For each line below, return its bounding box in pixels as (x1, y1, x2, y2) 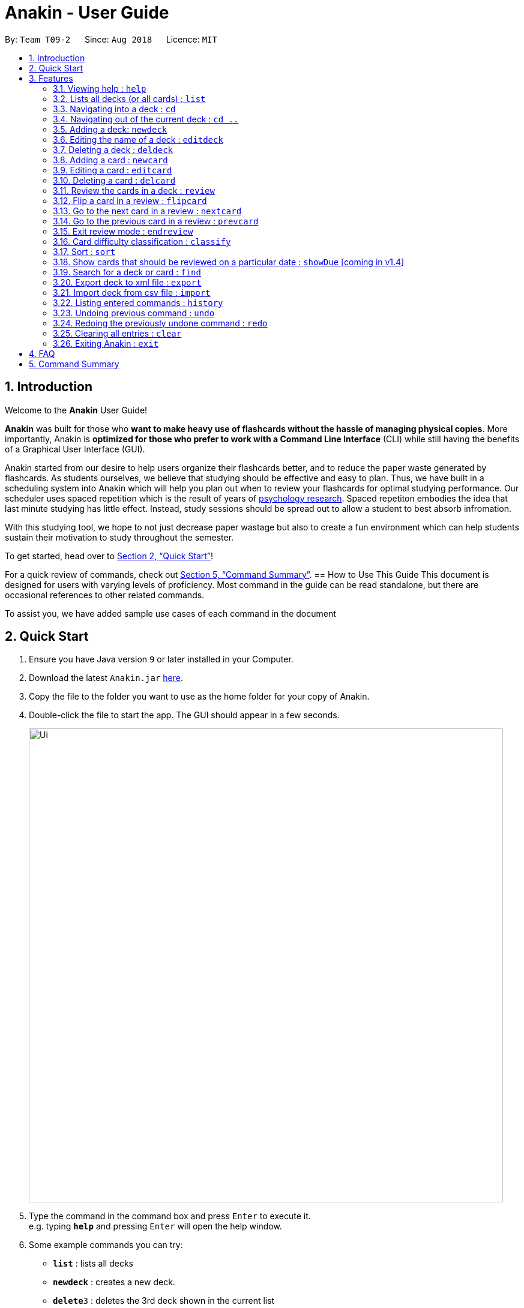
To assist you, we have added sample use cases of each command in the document (5, 608, 336, 619)
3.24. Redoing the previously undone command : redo (53, 317, 268, 328)
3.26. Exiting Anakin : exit (53, 338, 159, 349)
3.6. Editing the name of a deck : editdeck (53, 134, 223, 145)
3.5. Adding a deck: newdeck (53, 124, 167, 134)
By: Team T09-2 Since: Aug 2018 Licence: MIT (5, 34, 217, 44)
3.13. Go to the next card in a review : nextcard (53, 205, 242, 216)
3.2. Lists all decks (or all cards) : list (53, 93, 206, 104)
